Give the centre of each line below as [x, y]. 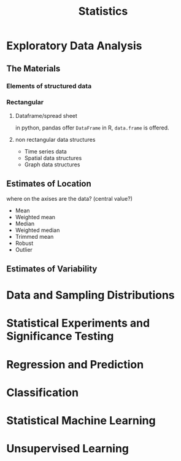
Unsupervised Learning [68, 449]
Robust [24, 243]
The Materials [33, 68]
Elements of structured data [49, 86]
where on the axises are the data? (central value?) [70, 198]
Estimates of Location [49, 184]
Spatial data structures [53, 158]
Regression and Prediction [75, 364]
